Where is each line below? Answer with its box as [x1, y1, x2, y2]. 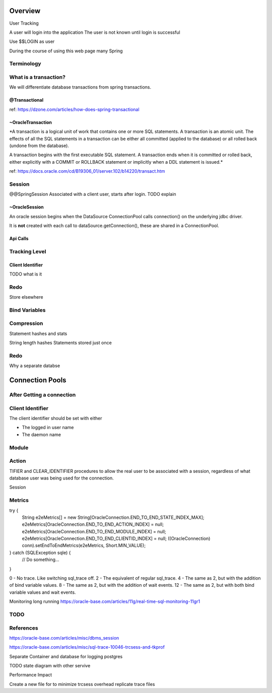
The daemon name [22, 431, 61, 438]
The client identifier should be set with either [9, 415, 102, 422]
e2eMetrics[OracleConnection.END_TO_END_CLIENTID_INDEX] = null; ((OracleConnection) [22, 535, 211, 541]
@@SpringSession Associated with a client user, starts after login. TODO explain [9, 191, 176, 197]
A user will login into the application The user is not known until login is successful [9, 29, 181, 35]
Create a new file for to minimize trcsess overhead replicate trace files [9, 681, 155, 687]
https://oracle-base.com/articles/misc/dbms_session [9, 635, 119, 641]
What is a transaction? [9, 74, 65, 81]
